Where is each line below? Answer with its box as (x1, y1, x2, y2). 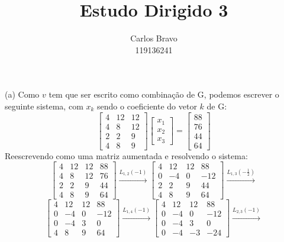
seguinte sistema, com (5, 99, 83, 112)
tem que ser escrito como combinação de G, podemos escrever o (49, 88, 279, 101)
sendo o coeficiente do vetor (97, 99, 197, 112)
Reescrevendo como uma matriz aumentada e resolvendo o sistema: (5, 149, 248, 162)
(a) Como (5, 88, 40, 101)
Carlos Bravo (130, 32, 177, 44)
